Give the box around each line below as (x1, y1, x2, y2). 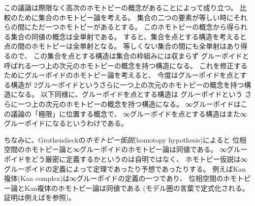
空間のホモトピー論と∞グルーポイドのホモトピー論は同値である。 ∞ (4, 144, 227, 154)
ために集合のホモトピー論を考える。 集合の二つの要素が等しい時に (17, 12, 233, 22)
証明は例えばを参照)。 (4, 192, 76, 203)
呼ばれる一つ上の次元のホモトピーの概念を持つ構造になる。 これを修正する (4, 60, 248, 70)
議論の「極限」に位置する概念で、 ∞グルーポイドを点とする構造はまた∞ (10, 108, 247, 118)
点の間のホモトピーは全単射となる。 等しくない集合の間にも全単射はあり (4, 41, 241, 51)
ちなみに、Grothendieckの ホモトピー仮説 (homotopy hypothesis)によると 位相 (4, 134, 247, 145)
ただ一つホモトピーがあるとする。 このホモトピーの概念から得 (31, 22, 234, 32)
